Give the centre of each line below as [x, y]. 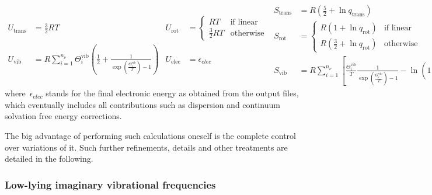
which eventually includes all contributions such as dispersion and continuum [142, 104]
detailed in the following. [49, 159]
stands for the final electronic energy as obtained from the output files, [172, 93]
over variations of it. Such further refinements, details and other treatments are [146, 147]
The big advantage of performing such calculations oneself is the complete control [150, 136]
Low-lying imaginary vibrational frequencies [110, 184]
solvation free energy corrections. [63, 116]
